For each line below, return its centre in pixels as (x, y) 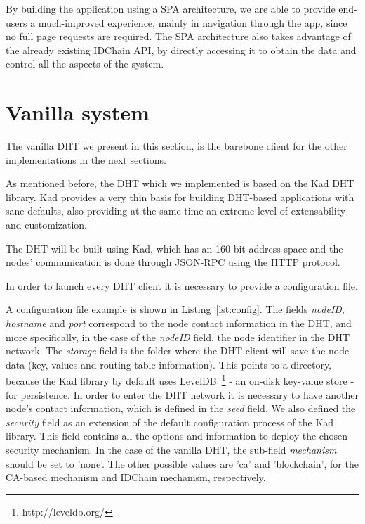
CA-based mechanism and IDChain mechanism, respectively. (136, 477)
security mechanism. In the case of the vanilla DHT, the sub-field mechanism (171, 450)
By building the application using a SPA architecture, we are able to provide (171, 8)
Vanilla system (78, 112)
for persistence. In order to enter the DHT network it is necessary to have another (182, 394)
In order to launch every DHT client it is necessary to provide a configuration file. (182, 285)
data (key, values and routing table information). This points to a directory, (169, 364)
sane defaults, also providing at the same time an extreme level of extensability (176, 211)
